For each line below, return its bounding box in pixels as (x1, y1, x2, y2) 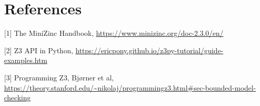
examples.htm (4, 55, 48, 66)
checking (4, 92, 31, 103)
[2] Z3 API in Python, (4, 45, 73, 55)
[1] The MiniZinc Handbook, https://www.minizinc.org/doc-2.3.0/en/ (4, 28, 224, 38)
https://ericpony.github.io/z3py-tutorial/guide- (75, 45, 224, 55)
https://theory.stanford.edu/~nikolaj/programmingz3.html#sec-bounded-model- (4, 82, 256, 93)
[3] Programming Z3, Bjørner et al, (4, 72, 114, 82)
